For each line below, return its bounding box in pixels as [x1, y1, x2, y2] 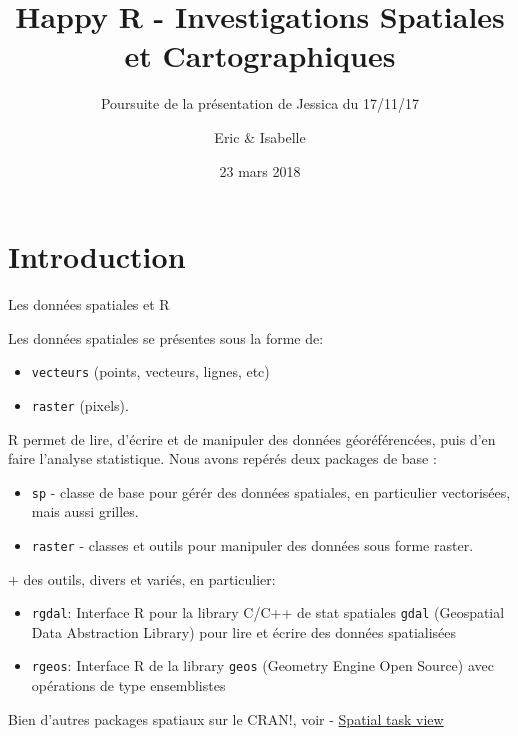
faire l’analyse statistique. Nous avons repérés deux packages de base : [8, 448, 437, 469]
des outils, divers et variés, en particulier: [23, 568, 276, 589]
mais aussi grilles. [31, 501, 139, 522]
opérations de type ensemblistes [31, 675, 226, 696]
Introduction [8, 236, 186, 277]
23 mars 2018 [219, 160, 301, 181]
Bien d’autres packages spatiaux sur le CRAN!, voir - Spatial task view [8, 708, 444, 729]
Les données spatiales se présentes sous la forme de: [8, 327, 324, 348]
